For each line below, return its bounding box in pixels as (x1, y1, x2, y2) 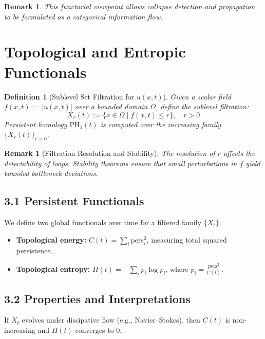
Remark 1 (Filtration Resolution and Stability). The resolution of (4, 148, 215, 158)
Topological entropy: (16, 263, 90, 274)
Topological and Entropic (4, 41, 186, 62)
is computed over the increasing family (100, 118, 221, 129)
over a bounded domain (74, 101, 148, 112)
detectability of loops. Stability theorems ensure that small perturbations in (4, 157, 237, 168)
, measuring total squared (146, 234, 227, 245)
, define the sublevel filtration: (156, 101, 249, 112)
